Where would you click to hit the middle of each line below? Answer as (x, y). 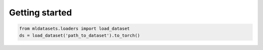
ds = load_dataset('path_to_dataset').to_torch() (80, 35)
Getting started (40, 12)
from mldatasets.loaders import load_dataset (75, 29)
